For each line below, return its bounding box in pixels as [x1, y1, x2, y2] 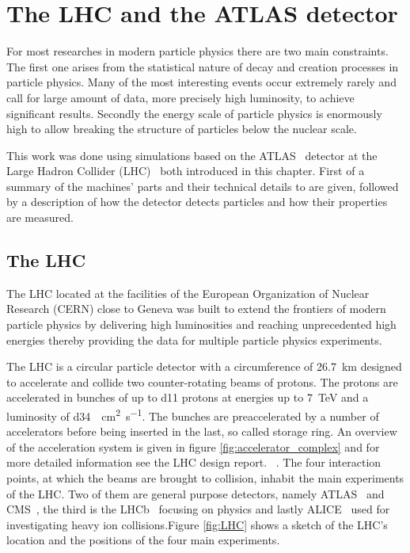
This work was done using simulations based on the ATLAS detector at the [6, 147, 378, 163]
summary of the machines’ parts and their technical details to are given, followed [6, 177, 399, 194]
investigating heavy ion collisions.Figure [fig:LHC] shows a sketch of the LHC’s [6, 516, 388, 532]
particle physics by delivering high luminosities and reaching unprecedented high [6, 316, 397, 333]
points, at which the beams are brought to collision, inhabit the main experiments [6, 470, 404, 486]
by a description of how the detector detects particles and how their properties [6, 193, 388, 210]
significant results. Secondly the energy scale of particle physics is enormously [6, 105, 382, 121]
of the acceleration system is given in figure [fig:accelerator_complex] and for [6, 438, 380, 455]
